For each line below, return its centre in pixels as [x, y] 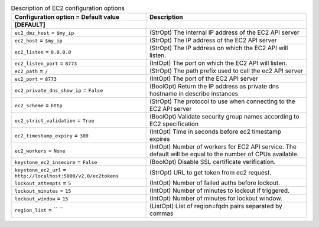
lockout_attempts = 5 [43, 183]
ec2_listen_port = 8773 [46, 63]
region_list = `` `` [39, 210]
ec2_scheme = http [38, 105]
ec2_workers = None [40, 150]
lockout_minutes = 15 [43, 190]
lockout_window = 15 [41, 199]
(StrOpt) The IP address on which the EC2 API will [219, 48]
